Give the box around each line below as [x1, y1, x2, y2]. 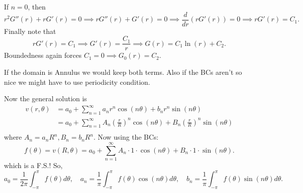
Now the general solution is [4, 93, 87, 104]
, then [28, 1, 46, 11]
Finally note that [4, 25, 56, 36]
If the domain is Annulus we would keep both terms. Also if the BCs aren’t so [4, 66, 242, 77]
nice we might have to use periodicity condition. [4, 76, 150, 87]
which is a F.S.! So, [4, 160, 63, 171]
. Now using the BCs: [93, 132, 159, 142]
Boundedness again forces [4, 50, 82, 60]
